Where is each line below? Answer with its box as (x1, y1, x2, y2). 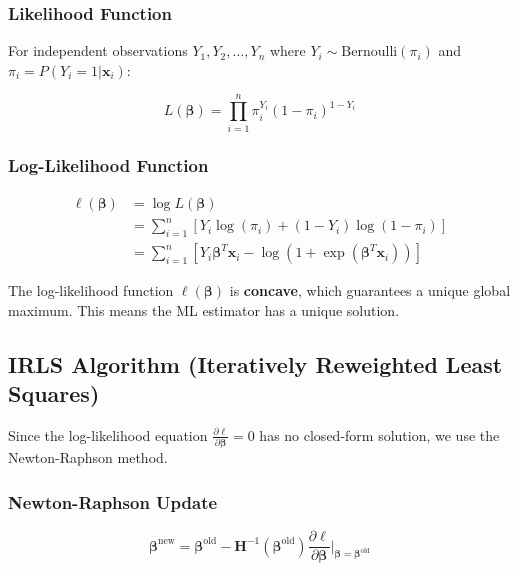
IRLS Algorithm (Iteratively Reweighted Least (8, 348, 503, 379)
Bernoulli (341, 45, 398, 60)
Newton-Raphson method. (8, 447, 168, 468)
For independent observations (8, 40, 188, 61)
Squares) (8, 378, 100, 409)
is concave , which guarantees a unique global (229, 280, 511, 301)
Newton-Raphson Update (8, 489, 218, 514)
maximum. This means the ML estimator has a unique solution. (8, 299, 400, 320)
